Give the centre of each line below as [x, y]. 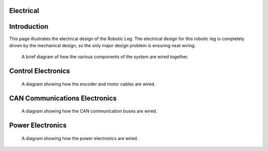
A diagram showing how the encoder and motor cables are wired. [89, 84]
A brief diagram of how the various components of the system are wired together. [105, 57]
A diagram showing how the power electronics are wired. [80, 138]
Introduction [29, 27]
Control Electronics [40, 71]
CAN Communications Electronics [63, 98]
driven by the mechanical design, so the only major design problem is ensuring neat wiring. [102, 45]
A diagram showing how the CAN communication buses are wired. [89, 111]
